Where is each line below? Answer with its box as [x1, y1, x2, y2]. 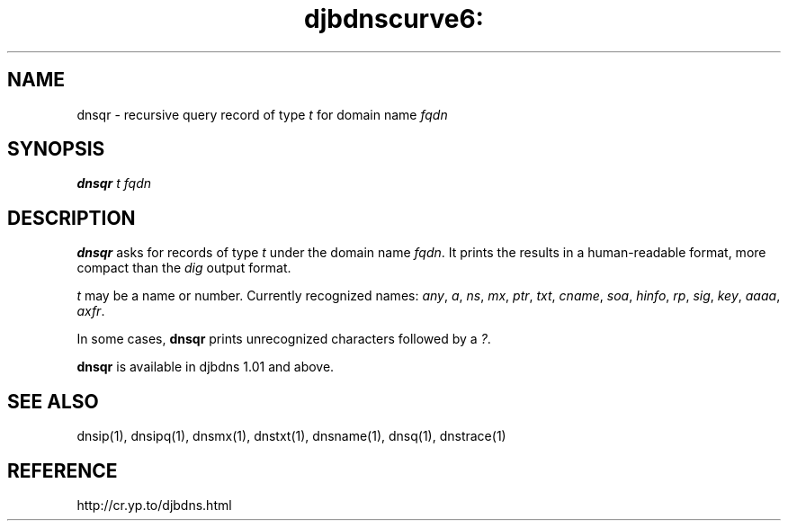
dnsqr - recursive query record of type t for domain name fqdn [76, 106, 448, 122]
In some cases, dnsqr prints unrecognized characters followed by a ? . [76, 331, 491, 347]
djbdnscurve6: [304, 4, 484, 34]
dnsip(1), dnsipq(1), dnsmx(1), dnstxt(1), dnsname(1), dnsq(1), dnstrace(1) [76, 428, 506, 444]
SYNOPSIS [7, 138, 105, 161]
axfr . [76, 303, 105, 319]
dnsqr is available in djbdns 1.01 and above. [76, 359, 335, 375]
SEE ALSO [7, 389, 99, 413]
